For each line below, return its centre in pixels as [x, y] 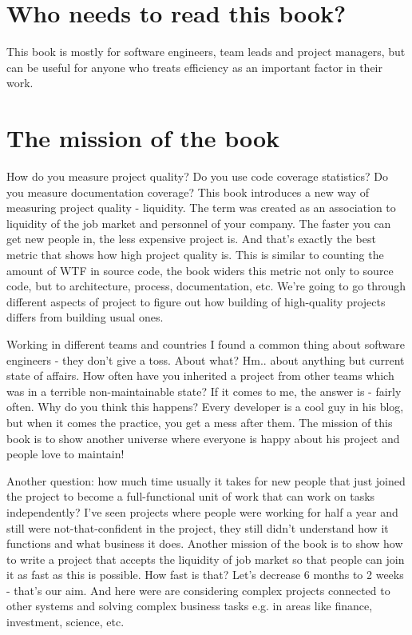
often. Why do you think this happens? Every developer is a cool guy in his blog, [205, 407]
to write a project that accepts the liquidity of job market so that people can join [206, 559]
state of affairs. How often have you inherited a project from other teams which [200, 375]
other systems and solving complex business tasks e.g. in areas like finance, [190, 606]
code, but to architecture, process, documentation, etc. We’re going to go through [206, 286]
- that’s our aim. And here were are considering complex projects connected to [198, 590]
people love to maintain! [65, 454]
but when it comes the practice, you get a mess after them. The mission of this [200, 422]
